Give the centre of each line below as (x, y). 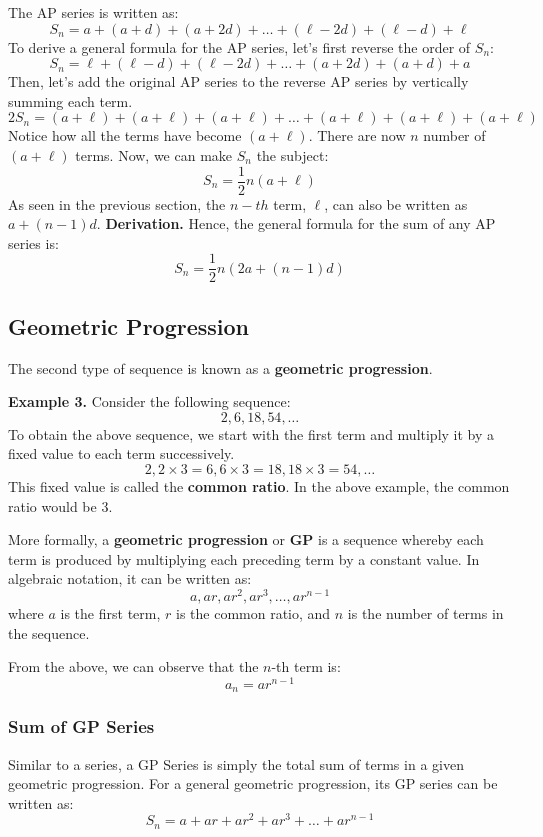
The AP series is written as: (93, 12)
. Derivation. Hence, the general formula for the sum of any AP (296, 223)
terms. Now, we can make (154, 154)
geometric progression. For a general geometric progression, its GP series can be (253, 783)
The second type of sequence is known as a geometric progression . (220, 367)
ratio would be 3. (60, 505)
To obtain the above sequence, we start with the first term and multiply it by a (251, 433)
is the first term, (110, 613)
